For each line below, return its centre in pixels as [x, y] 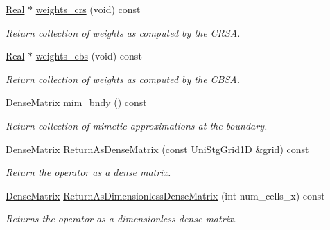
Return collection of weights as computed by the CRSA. [123, 32]
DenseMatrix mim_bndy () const [76, 102]
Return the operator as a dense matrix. [88, 172]
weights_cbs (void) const [89, 56]
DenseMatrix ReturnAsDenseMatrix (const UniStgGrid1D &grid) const [157, 149]
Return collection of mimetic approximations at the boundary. [137, 125]
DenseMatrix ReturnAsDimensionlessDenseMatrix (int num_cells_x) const [165, 195]
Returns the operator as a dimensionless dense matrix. [121, 219]
